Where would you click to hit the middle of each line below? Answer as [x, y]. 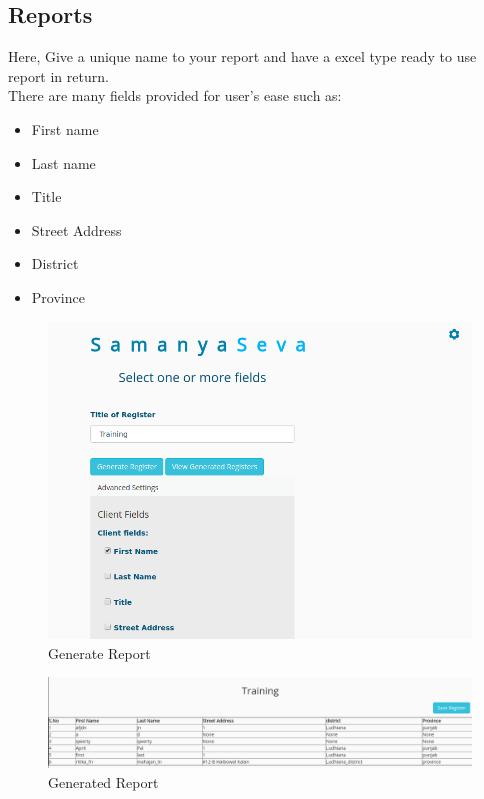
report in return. [58, 75]
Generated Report [103, 781]
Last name [63, 162]
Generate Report [99, 652]
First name [65, 128]
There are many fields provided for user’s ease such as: [175, 95]
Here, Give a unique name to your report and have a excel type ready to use [242, 56]
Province [58, 296]
